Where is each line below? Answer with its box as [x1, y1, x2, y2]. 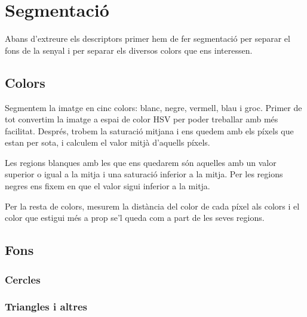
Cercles [5, 272, 41, 287]
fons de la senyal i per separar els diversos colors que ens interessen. [5, 44, 253, 56]
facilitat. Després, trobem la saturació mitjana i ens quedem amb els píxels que [5, 124, 294, 137]
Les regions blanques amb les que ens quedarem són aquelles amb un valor [5, 156, 277, 168]
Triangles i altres [5, 299, 87, 314]
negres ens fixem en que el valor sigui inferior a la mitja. [5, 180, 210, 192]
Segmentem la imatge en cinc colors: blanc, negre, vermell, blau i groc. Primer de [5, 101, 302, 113]
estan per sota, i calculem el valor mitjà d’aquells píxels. [5, 136, 210, 149]
